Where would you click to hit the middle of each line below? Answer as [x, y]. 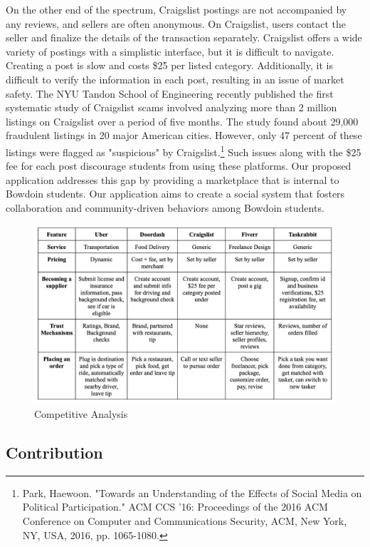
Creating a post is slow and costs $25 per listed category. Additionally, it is [169, 65]
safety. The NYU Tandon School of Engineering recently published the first [170, 93]
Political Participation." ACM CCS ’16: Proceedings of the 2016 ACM [175, 507]
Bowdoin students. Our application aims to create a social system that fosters [175, 194]
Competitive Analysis [81, 414]
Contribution [54, 453]
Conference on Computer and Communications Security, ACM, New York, [185, 521]
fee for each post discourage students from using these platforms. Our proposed [179, 166]
